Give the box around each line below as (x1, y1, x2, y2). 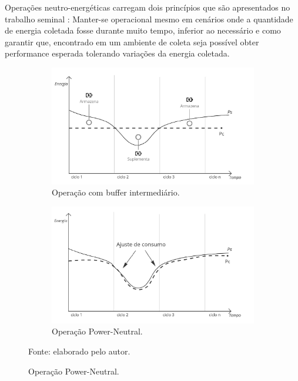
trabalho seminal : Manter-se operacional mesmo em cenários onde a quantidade (5, 12, 293, 25)
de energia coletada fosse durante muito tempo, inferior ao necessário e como (5, 24, 281, 37)
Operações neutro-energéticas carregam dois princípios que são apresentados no (5, 1, 290, 13)
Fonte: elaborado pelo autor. (28, 345, 130, 357)
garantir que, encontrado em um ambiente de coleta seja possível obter (5, 35, 259, 48)
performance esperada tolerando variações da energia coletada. (5, 47, 230, 59)
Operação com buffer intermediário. (52, 186, 180, 198)
